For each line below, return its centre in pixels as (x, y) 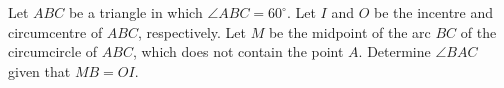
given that (39, 70)
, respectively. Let (192, 31)
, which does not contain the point (238, 51)
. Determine (394, 51)
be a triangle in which (135, 12)
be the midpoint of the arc (349, 31)
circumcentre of (55, 31)
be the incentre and (434, 12)
